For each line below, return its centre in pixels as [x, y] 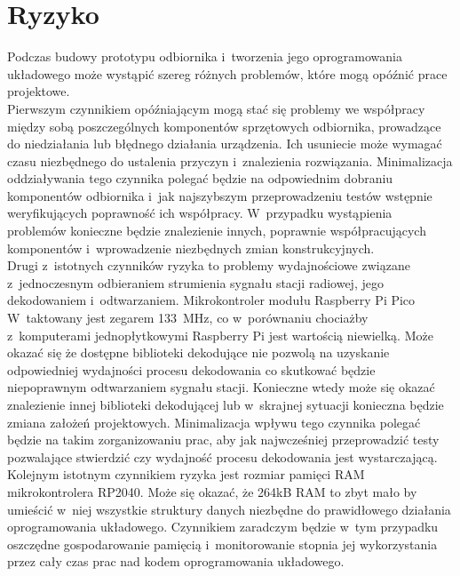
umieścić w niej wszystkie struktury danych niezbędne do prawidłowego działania [229, 509]
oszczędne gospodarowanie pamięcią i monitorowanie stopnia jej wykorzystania [222, 544]
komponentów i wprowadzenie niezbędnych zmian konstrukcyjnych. [191, 248]
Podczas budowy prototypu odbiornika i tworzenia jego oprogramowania [205, 56]
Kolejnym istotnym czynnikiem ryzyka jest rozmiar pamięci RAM [186, 474]
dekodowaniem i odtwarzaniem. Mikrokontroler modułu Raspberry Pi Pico [211, 300]
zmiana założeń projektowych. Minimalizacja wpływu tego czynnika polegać [214, 422]
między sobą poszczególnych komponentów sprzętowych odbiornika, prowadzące [224, 126]
